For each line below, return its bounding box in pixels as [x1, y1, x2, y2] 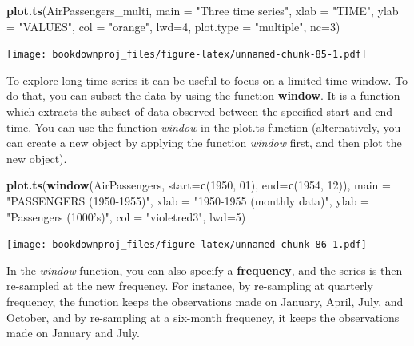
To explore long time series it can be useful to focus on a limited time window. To [6, 71, 408, 88]
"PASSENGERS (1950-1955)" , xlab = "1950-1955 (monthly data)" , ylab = [6, 193, 369, 209]
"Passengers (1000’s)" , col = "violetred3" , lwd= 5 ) [6, 208, 246, 225]
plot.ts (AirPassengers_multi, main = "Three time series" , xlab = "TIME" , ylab [6, 2, 399, 18]
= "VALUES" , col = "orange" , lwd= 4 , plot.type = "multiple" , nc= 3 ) [6, 18, 340, 34]
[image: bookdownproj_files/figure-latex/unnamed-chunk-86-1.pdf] [6, 239, 368, 251]
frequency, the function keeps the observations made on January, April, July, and [6, 293, 404, 310]
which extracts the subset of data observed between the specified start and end [6, 103, 393, 120]
